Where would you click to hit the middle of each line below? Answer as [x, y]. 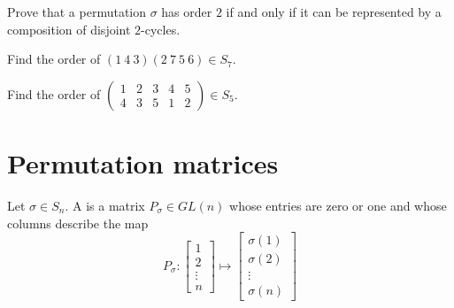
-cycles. [161, 29]
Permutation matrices [143, 162]
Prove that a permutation [77, 12]
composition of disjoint [69, 29]
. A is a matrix [105, 205]
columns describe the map [78, 223]
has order [187, 12]
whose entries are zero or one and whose [338, 205]
